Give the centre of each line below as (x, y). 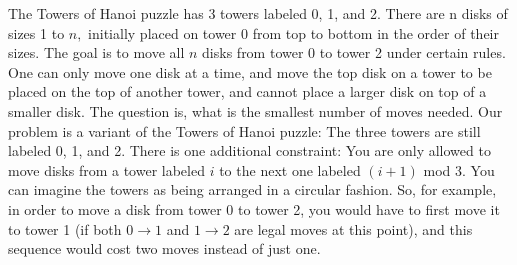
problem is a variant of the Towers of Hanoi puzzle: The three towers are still (244, 130)
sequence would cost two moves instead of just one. (164, 248)
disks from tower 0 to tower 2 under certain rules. (354, 52)
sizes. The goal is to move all (96, 52)
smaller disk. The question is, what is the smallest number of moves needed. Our (255, 110)
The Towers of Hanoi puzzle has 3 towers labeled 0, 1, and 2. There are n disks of (258, 13)
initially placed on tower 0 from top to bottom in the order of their (293, 32)
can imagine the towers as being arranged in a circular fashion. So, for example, (252, 189)
